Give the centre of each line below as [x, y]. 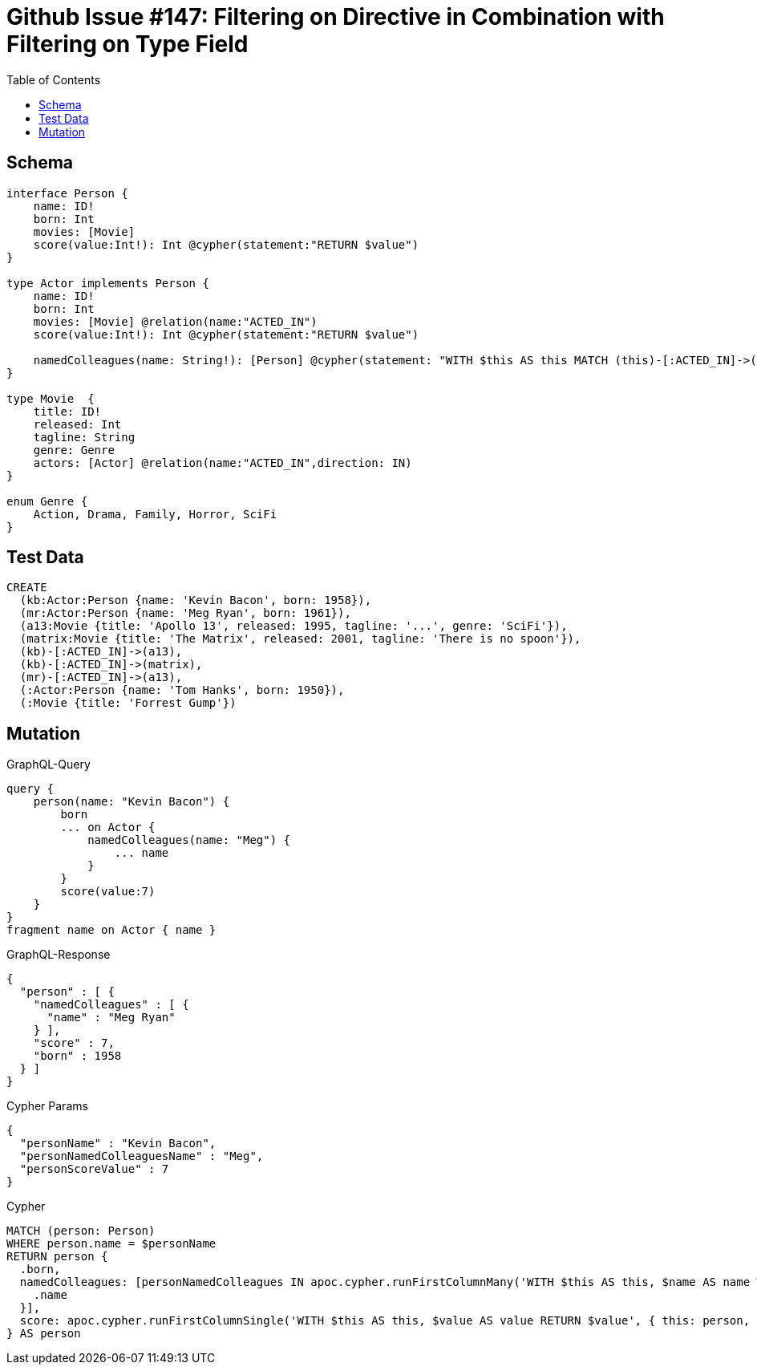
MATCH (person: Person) [81, 1231]
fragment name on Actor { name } [111, 930]
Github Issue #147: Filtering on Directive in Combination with [336, 17]
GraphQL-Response [59, 955]
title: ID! [67, 411]
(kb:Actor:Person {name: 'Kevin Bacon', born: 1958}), [196, 600]
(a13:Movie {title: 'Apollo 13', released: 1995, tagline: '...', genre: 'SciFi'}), [293, 626]
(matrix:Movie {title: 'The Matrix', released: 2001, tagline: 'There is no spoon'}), [300, 639]
